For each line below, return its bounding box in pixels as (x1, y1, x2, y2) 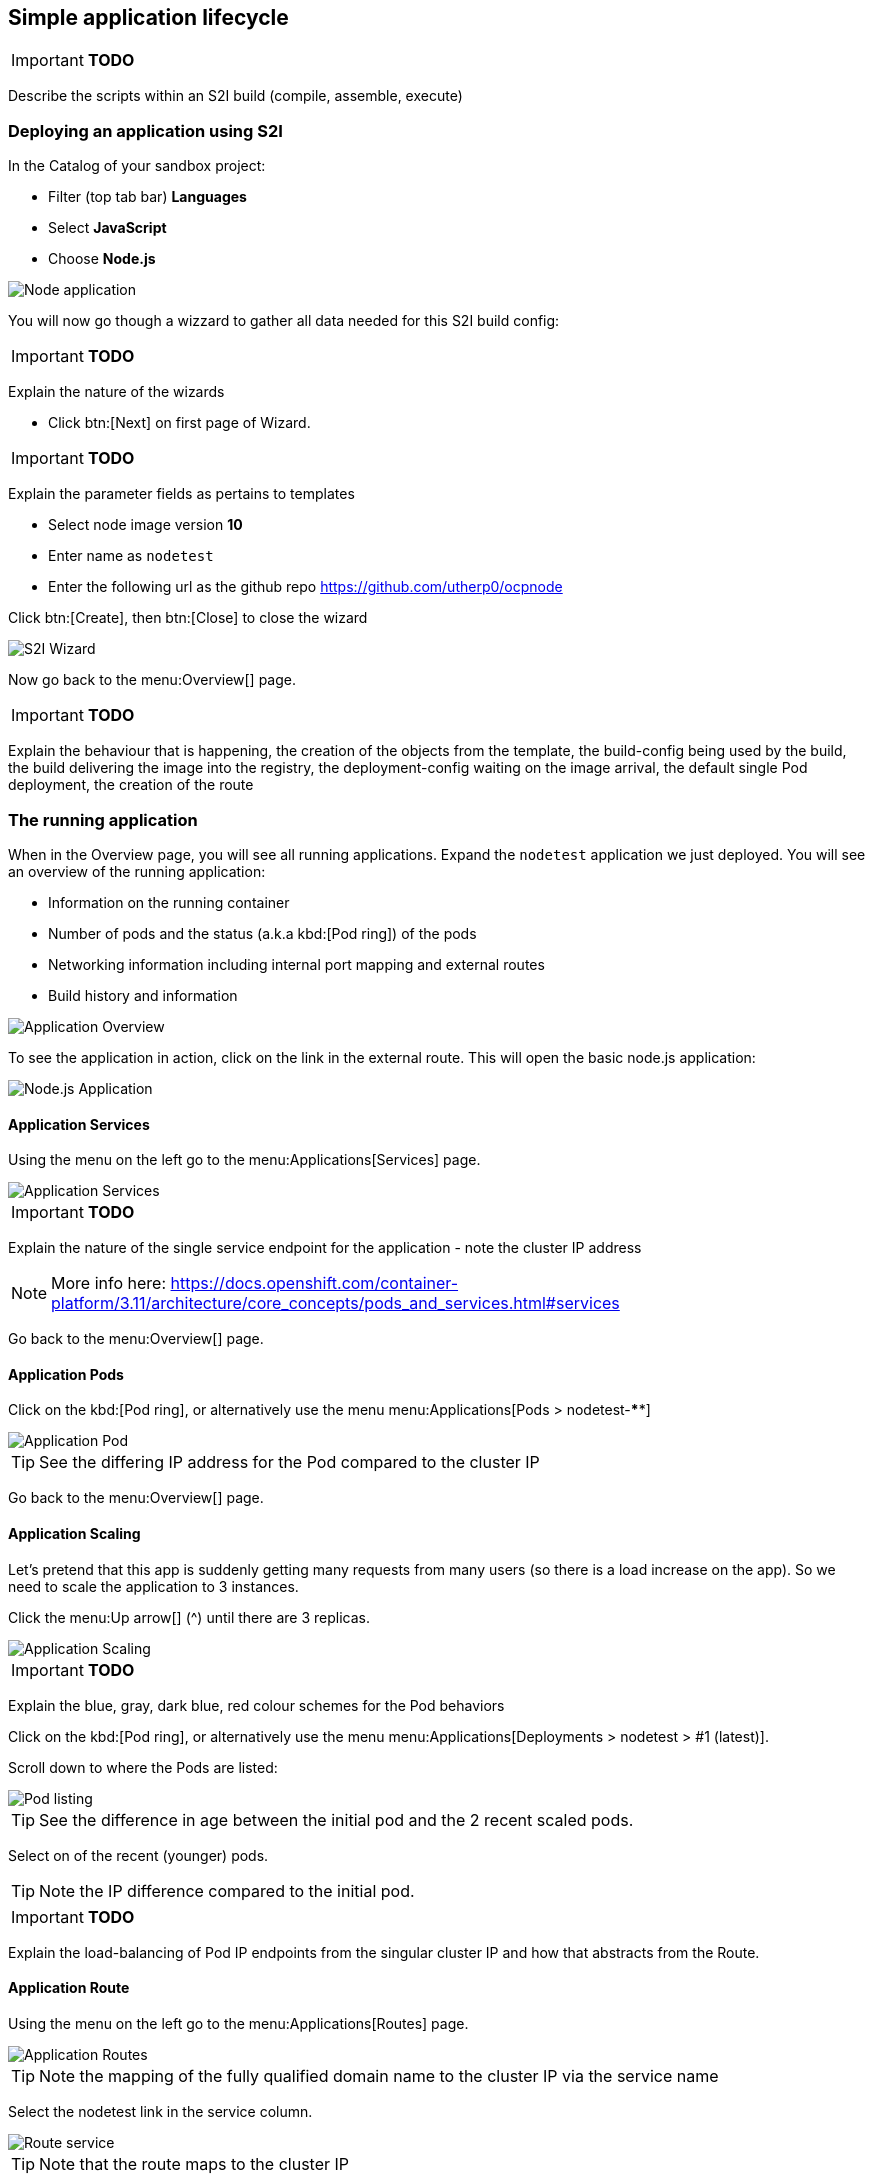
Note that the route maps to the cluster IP (39, 2153, 350, 2174)
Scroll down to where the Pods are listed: (8, 1758, 278, 1776)
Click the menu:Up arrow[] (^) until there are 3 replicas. (8, 1608, 370, 1626)
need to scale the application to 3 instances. (8, 1577, 299, 1595)
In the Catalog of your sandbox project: (8, 157, 266, 175)
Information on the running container (48, 893, 290, 911)
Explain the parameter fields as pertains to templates (8, 485, 355, 503)
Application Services (8, 1115, 150, 1133)
